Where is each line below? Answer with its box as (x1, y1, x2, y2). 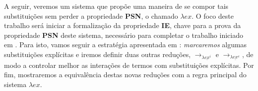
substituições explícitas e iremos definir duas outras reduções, (4, 49, 191, 59)
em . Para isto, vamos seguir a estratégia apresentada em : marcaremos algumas (4, 39, 247, 50)
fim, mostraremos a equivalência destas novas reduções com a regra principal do (4, 69, 247, 80)
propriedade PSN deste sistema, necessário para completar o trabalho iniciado (4, 30, 243, 40)
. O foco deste (192, 10, 234, 21)
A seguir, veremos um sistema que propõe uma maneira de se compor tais (4, 1, 229, 11)
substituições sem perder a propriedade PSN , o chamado (4, 10, 178, 21)
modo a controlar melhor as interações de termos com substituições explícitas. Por (4, 60, 254, 70)
